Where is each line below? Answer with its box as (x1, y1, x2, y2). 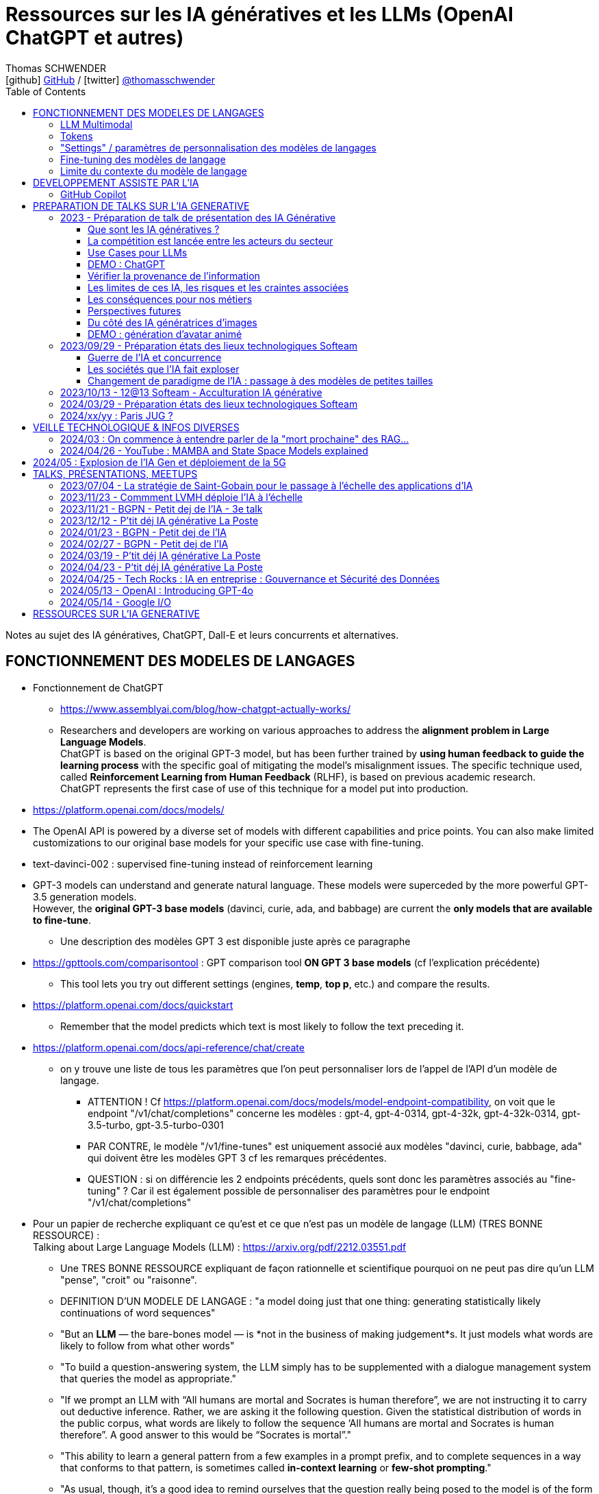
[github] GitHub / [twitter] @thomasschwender (5, 73, 215, 86)
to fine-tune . (33, 914, 91, 926)
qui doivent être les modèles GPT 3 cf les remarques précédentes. (88, 1151, 387, 1164)
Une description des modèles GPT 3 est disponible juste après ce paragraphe (60, 935, 411, 947)
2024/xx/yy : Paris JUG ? (60, 409, 173, 421)
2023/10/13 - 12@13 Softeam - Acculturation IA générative (60, 386, 322, 398)
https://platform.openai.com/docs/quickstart (33, 999, 233, 1011)
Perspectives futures (88, 304, 181, 317)
